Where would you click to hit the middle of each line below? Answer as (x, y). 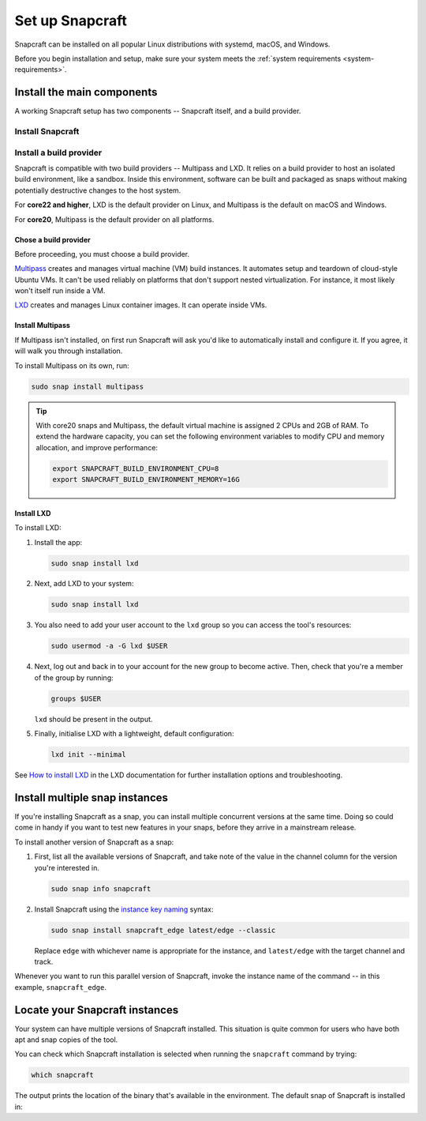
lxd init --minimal (88, 755)
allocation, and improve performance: (97, 447)
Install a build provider (58, 152)
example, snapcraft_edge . (60, 987)
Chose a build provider (52, 239)
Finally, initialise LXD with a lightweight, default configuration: (134, 734)
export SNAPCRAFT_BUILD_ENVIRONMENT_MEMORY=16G (146, 480)
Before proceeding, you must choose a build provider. (102, 254)
